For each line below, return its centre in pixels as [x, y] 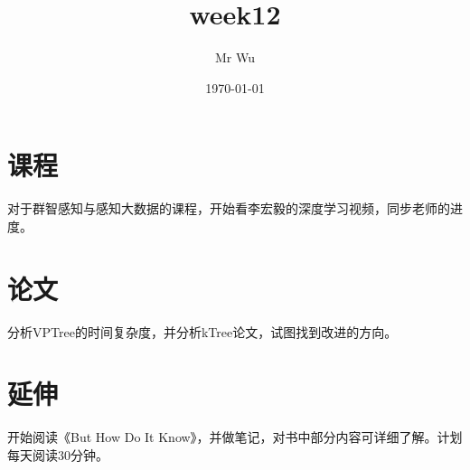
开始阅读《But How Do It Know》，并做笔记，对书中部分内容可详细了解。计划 [235, 437]
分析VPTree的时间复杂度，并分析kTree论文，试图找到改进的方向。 [202, 331]
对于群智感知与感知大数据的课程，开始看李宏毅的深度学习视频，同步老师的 [229, 208]
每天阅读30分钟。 [58, 454]
